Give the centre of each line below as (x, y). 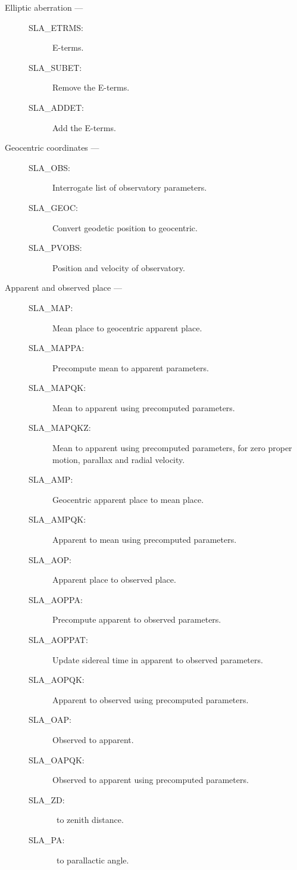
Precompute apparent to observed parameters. (137, 619)
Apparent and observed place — (63, 288)
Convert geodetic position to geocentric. (125, 227)
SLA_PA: (47, 839)
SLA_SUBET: (55, 67)
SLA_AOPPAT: (58, 639)
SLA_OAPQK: (57, 759)
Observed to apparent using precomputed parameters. (151, 780)
